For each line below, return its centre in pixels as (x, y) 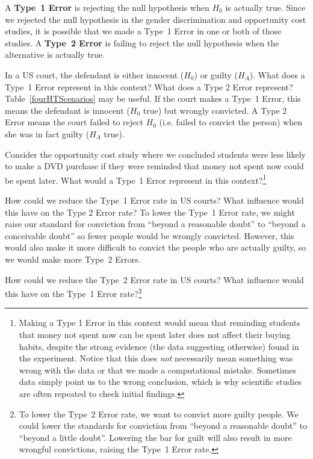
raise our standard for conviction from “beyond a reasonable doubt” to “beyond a (155, 224)
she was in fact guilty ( (47, 133)
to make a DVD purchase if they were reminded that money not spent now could (154, 166)
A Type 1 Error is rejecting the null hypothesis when (107, 7)
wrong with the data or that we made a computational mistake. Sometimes (158, 370)
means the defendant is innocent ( (67, 110)
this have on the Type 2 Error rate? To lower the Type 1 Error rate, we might (150, 212)
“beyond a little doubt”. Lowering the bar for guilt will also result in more (155, 437)
